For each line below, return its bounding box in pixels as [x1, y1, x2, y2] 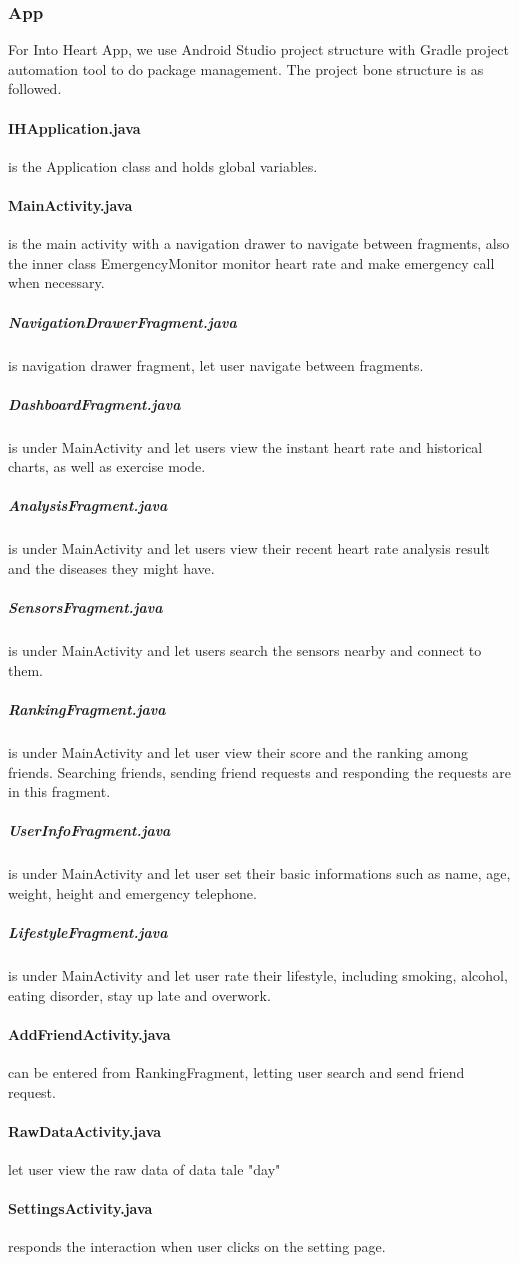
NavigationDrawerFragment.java [8, 311, 237, 332]
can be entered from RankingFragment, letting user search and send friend [8, 1062, 465, 1083]
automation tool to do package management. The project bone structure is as [8, 58, 484, 79]
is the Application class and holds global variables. [8, 155, 318, 176]
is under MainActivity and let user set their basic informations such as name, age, [8, 863, 511, 884]
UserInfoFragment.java [8, 820, 171, 841]
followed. [8, 78, 62, 99]
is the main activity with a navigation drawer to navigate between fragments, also [8, 233, 510, 254]
